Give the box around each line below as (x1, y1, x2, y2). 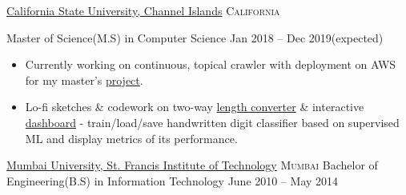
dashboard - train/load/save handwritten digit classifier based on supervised (25, 113, 400, 130)
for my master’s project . (25, 71, 143, 88)
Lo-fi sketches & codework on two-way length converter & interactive (25, 98, 364, 115)
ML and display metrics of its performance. (25, 129, 238, 146)
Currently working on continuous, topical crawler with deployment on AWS (25, 56, 396, 73)
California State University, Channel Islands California (6, 2, 280, 18)
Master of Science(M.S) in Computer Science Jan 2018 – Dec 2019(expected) (6, 29, 384, 46)
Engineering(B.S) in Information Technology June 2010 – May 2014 (6, 172, 339, 189)
